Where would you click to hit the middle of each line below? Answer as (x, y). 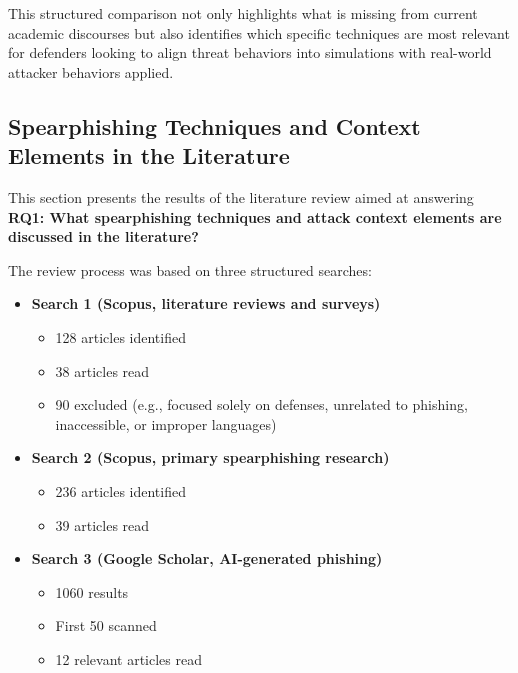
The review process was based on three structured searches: (190, 269)
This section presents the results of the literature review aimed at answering (241, 196)
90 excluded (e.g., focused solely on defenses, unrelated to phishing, (261, 404)
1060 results (92, 591)
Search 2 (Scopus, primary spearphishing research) (210, 457)
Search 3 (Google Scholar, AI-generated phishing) (207, 558)
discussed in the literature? (103, 236)
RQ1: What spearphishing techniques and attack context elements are (255, 216)
